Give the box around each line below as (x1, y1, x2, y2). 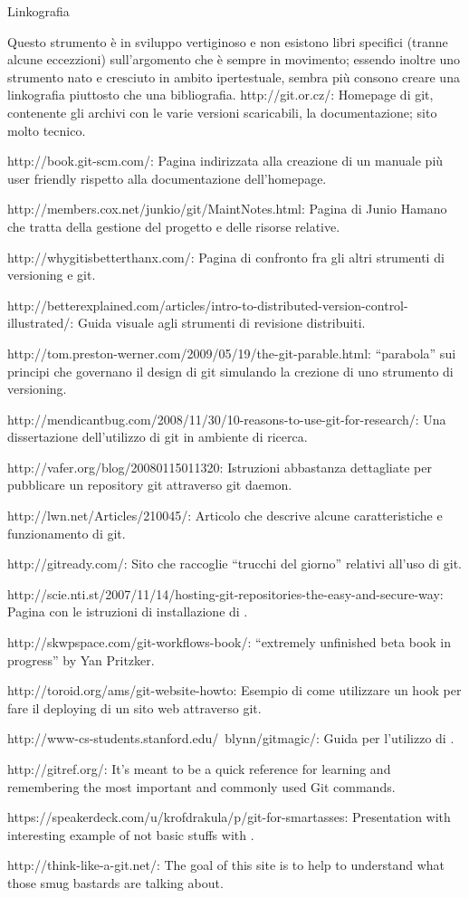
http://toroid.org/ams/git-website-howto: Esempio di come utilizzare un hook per (7, 681, 462, 700)
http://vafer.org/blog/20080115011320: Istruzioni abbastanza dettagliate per (7, 457, 432, 476)
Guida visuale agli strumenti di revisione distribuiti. (77, 313, 366, 332)
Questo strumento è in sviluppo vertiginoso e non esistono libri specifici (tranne (7, 32, 448, 51)
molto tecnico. (7, 120, 86, 139)
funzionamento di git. (7, 523, 126, 542)
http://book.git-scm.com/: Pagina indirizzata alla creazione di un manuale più (7, 151, 444, 170)
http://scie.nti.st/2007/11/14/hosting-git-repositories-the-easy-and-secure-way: (7, 584, 444, 603)
